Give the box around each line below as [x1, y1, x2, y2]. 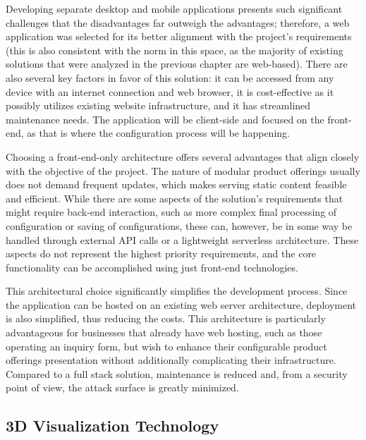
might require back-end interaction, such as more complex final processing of [6, 204, 337, 219]
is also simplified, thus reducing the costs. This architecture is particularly [6, 311, 326, 326]
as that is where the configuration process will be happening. [27, 126, 290, 140]
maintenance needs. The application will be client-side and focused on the [6, 111, 324, 126]
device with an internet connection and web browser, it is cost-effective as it [6, 84, 334, 99]
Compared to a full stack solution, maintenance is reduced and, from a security [6, 366, 348, 381]
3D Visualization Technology [6, 415, 219, 436]
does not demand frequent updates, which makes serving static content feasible [6, 177, 347, 192]
